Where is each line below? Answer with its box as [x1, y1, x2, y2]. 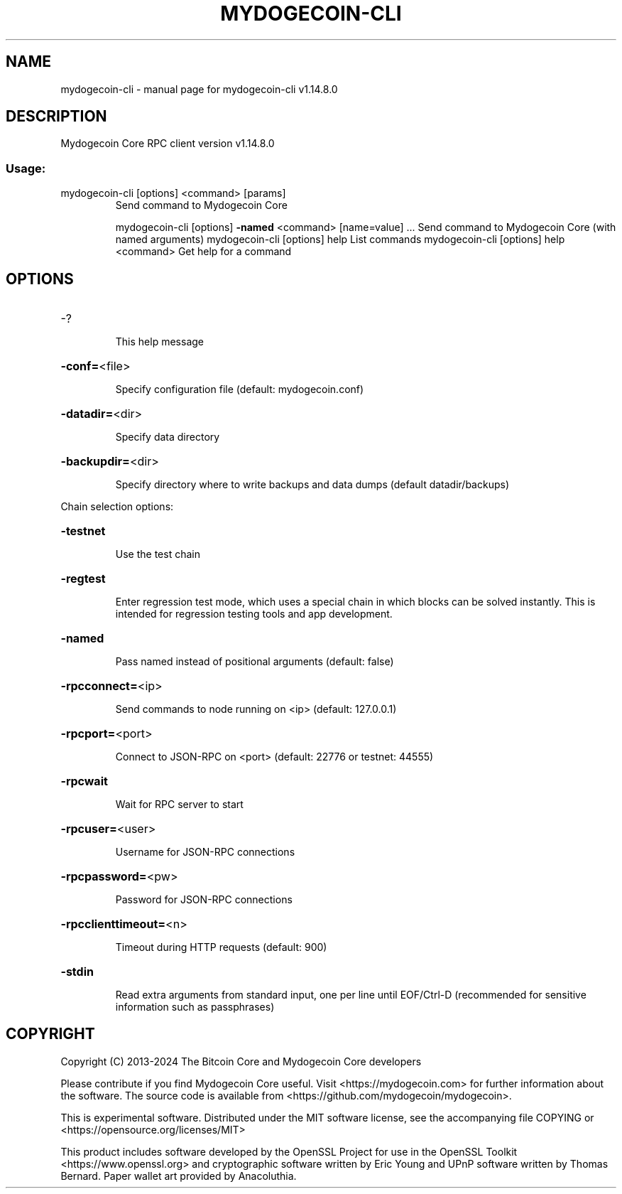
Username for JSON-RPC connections [115, 846, 295, 859]
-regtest [60, 571, 106, 586]
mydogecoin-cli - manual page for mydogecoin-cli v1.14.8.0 [60, 82, 338, 95]
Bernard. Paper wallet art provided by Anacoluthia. [60, 1169, 297, 1182]
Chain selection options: [60, 500, 174, 513]
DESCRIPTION [6, 107, 107, 126]
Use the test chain [115, 548, 200, 561]
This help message [115, 335, 204, 348]
